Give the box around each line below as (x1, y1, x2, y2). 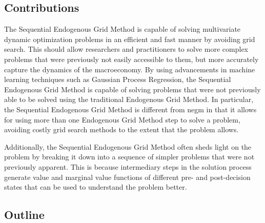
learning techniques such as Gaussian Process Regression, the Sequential (4, 74, 231, 85)
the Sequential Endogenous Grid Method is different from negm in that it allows (4, 104, 257, 114)
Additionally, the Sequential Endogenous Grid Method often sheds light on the (4, 141, 252, 152)
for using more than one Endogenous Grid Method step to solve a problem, (4, 114, 240, 125)
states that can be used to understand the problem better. (4, 181, 187, 192)
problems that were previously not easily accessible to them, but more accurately (4, 53, 259, 64)
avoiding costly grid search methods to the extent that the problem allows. (4, 124, 239, 135)
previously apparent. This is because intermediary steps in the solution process (4, 161, 252, 172)
